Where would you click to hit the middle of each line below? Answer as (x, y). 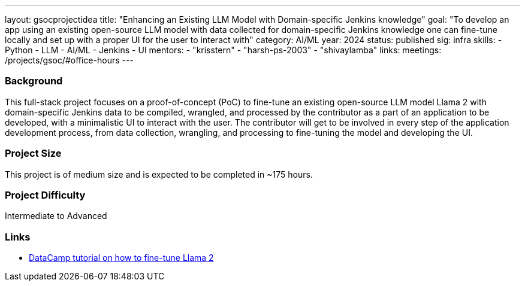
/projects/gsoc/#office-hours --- (69, 60)
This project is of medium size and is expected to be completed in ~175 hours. (159, 174)
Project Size (33, 153)
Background (34, 81)
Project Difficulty (45, 195)
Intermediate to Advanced (56, 216)
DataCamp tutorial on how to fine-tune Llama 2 (121, 258)
